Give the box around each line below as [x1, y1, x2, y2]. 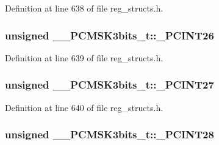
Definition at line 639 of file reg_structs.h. [5, 51, 163, 64]
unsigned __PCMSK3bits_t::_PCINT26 [5, 27, 214, 42]
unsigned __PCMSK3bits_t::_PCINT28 [5, 127, 214, 142]
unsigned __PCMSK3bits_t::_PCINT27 [5, 77, 214, 92]
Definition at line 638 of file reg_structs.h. [5, 2, 163, 14]
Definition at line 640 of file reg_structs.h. [5, 101, 163, 113]
